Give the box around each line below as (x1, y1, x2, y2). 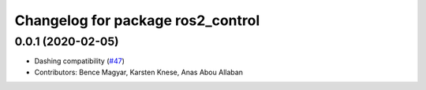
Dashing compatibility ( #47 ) (34, 56, 125, 66)
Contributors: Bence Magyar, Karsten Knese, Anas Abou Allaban (34, 67, 244, 77)
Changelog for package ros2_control (14, 12, 260, 29)
